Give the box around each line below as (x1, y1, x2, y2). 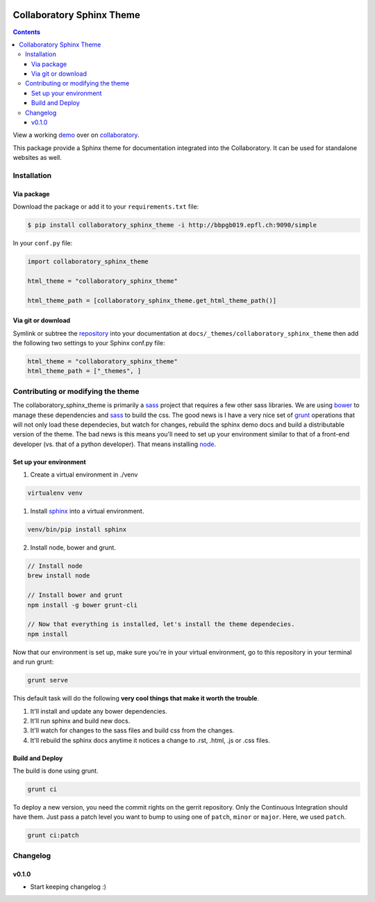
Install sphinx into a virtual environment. (30, 507, 144, 516)
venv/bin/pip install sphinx (27, 525, 127, 534)
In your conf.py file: (12, 239, 73, 247)
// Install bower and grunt (27, 591, 123, 599)
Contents (12, 28, 41, 36)
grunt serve (27, 676, 69, 684)
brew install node (27, 572, 90, 580)
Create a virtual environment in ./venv (30, 470, 138, 479)
